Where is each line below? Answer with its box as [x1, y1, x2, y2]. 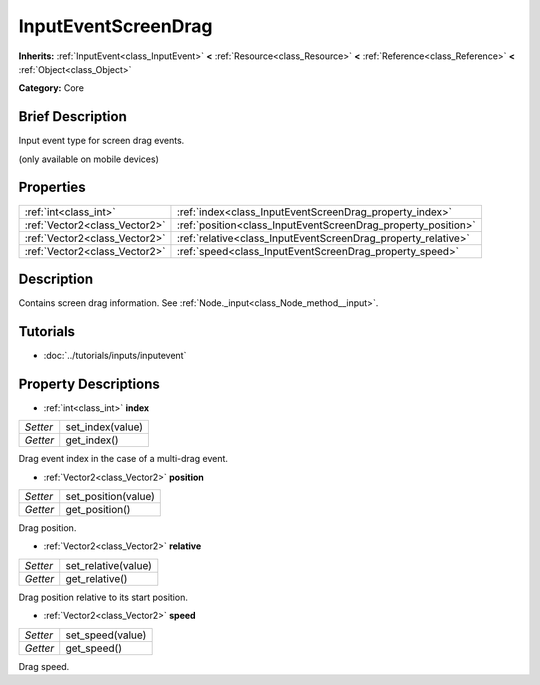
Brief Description [18, 108, 127, 125]
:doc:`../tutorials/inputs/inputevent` [43, 349, 187, 361]
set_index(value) [65, 420, 144, 434]
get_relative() [65, 571, 128, 585]
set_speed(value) [65, 628, 147, 642]
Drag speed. [18, 660, 70, 672]
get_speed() [65, 641, 122, 655]
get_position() [65, 503, 131, 517]
